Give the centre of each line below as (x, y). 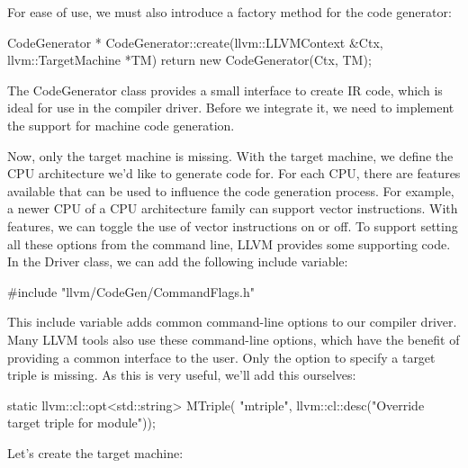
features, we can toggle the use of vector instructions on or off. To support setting (233, 225)
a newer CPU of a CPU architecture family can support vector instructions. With (233, 208)
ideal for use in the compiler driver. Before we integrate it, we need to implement (231, 108)
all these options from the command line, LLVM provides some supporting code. (229, 243)
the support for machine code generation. (121, 125)
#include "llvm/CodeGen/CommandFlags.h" (131, 291)
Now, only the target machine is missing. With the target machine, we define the (230, 155)
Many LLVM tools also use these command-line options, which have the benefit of (234, 339)
